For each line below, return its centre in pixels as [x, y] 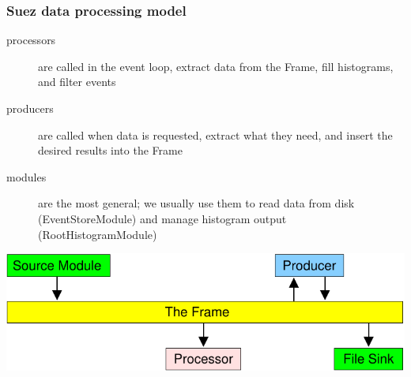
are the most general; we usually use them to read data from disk [196, 203]
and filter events [77, 82]
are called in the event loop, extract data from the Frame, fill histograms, [216, 66]
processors [31, 40]
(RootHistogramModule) [98, 234]
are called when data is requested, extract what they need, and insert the [215, 134]
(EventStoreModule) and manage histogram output [162, 218]
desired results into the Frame [110, 150]
